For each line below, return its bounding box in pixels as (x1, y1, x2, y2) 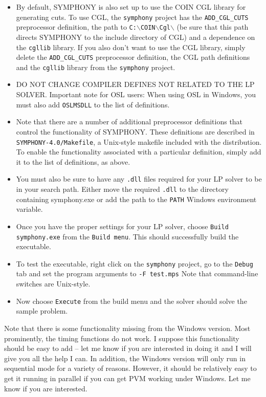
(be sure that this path (176, 21, 249, 32)
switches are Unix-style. (16, 278, 91, 289)
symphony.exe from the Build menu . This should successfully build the (16, 231, 239, 241)
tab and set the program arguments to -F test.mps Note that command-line (16, 268, 258, 279)
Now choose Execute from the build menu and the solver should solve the (16, 295, 247, 306)
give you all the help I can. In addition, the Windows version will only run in (4, 352, 246, 363)
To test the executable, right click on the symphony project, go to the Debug (16, 258, 253, 269)
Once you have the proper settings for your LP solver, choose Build (16, 220, 229, 231)
